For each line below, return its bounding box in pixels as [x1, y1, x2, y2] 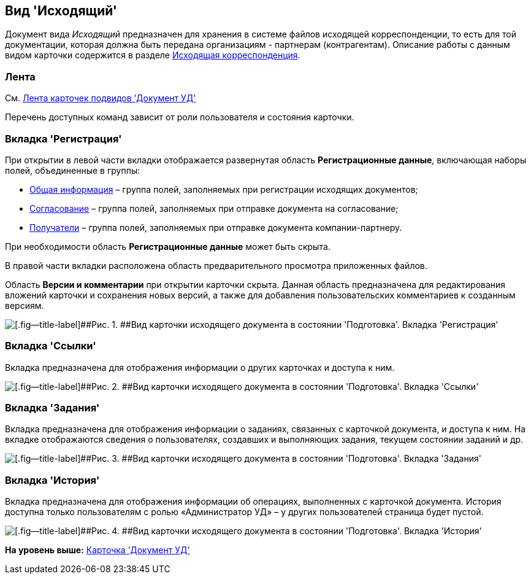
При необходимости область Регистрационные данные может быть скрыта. [5, 241, 330, 252]
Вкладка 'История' [5, 473, 100, 486]
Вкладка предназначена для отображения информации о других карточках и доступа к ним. [5, 362, 395, 373]
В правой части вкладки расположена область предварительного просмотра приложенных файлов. [5, 260, 427, 271]
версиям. [5, 300, 44, 311]
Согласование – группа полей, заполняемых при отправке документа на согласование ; [29, 203, 399, 214]
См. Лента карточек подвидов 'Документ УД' [5, 93, 196, 104]
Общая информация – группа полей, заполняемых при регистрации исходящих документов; [29, 184, 418, 195]
